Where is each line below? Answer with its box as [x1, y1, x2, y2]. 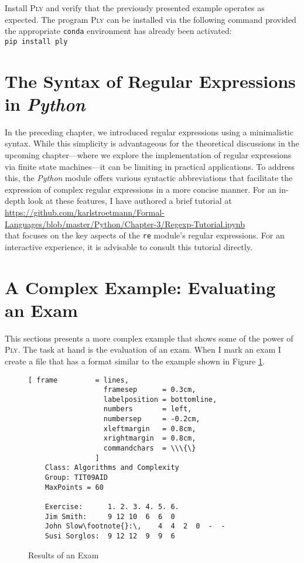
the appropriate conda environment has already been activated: [5, 25, 232, 37]
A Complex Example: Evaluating [5, 275, 276, 299]
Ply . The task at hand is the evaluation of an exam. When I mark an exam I [5, 343, 281, 356]
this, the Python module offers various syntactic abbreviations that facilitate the [5, 172, 293, 184]
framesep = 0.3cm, [103, 385, 196, 394]
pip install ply [5, 37, 68, 46]
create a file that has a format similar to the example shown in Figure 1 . [5, 354, 265, 367]
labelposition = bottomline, [103, 395, 217, 404]
